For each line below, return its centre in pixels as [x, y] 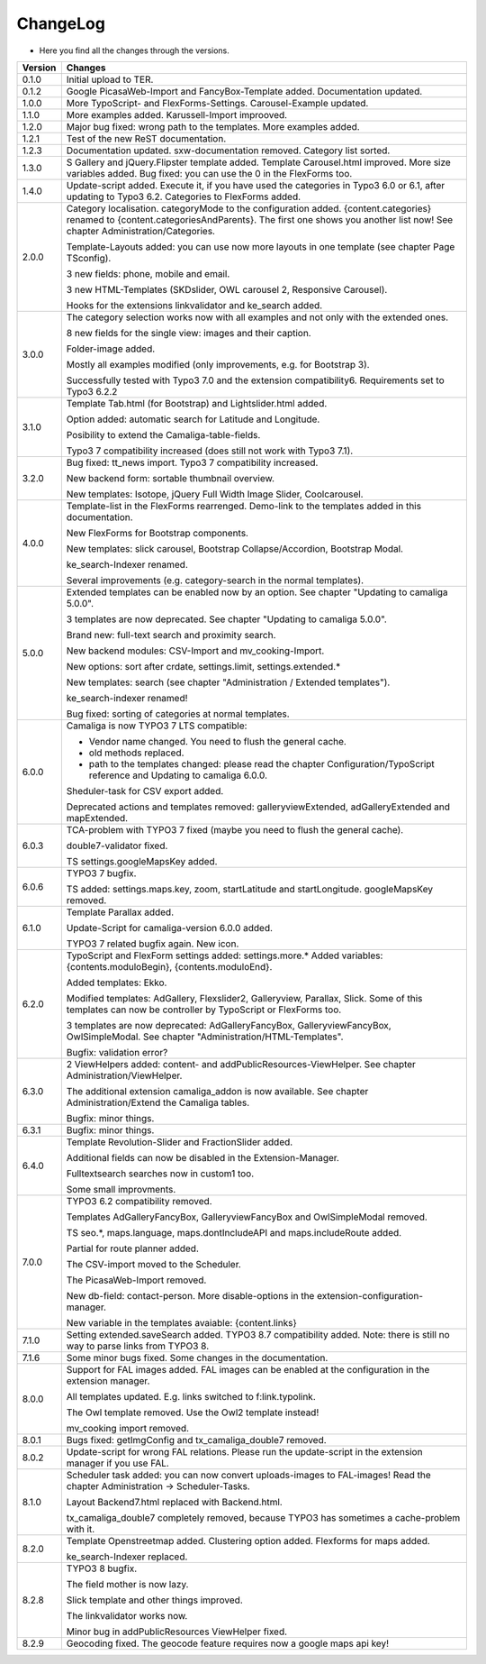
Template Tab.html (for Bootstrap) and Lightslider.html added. [197, 403]
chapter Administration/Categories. [141, 231]
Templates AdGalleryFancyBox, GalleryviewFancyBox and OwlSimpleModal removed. [247, 1217]
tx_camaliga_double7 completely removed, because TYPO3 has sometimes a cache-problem [263, 1517]
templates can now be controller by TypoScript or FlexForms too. [204, 1010]
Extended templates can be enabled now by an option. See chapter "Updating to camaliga [257, 592]
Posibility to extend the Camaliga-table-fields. [163, 434]
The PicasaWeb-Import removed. [136, 1280]
